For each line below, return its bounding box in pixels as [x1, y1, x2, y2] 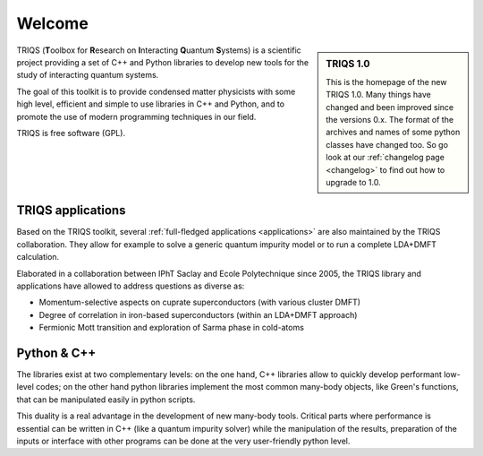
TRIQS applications [16, 202, 126, 219]
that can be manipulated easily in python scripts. [16, 394, 196, 405]
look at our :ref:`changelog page [326, 152, 445, 163]
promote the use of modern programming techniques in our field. [16, 111, 257, 122]
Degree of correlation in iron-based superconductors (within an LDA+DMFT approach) [38, 309, 358, 320]
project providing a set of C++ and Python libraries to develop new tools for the [16, 56, 309, 67]
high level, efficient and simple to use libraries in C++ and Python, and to [16, 99, 285, 109]
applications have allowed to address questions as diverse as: [16, 280, 245, 291]
